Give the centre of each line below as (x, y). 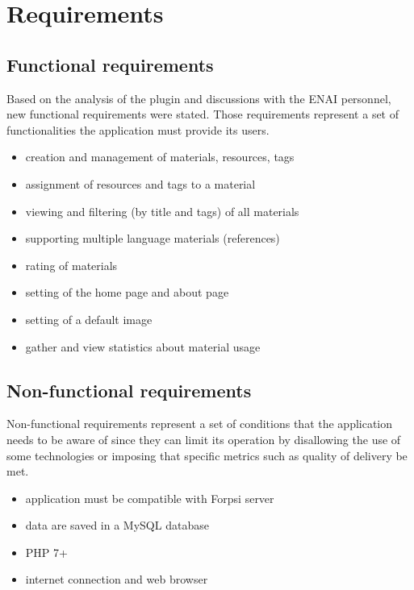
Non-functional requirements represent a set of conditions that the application (200, 424)
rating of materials (71, 265)
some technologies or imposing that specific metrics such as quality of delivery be (207, 455)
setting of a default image (89, 319)
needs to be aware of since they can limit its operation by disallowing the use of (204, 439)
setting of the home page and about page (127, 292)
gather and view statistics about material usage (143, 346)
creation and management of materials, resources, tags (160, 157)
